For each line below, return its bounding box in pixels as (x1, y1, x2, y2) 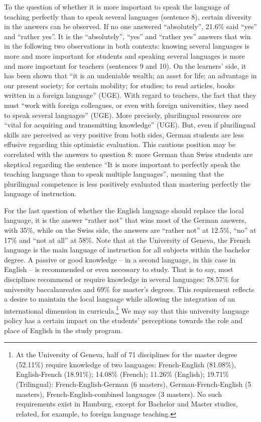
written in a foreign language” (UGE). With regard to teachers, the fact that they (4, 90, 256, 100)
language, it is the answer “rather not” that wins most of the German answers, (4, 215, 246, 225)
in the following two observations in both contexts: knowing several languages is (4, 41, 249, 51)
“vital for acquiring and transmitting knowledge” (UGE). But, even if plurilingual (4, 119, 255, 130)
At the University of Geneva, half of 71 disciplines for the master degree (16, 349, 237, 360)
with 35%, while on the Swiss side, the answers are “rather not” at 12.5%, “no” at (4, 225, 256, 235)
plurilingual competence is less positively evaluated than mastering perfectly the (4, 178, 250, 189)
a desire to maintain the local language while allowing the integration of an (4, 294, 235, 304)
